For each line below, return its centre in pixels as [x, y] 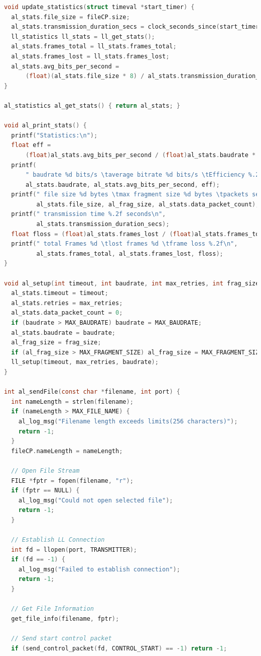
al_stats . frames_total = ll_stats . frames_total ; [94, 47]
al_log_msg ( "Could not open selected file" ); [96, 500]
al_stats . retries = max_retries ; [67, 303]
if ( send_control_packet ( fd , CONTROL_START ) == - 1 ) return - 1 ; [119, 648]
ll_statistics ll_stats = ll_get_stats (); [83, 37]
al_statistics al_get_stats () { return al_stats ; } [92, 105]
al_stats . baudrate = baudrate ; [63, 333]
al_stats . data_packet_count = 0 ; [67, 313]
